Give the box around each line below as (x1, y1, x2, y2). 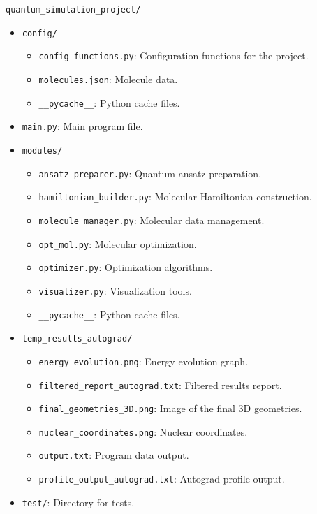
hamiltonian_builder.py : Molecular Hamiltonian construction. (38, 189, 312, 204)
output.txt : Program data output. (38, 448, 189, 462)
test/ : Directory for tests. (22, 494, 135, 509)
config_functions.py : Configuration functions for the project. (38, 48, 309, 63)
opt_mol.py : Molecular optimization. (38, 236, 197, 251)
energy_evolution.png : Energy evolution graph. (38, 353, 249, 368)
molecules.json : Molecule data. (38, 71, 178, 86)
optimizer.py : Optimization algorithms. (38, 260, 213, 274)
